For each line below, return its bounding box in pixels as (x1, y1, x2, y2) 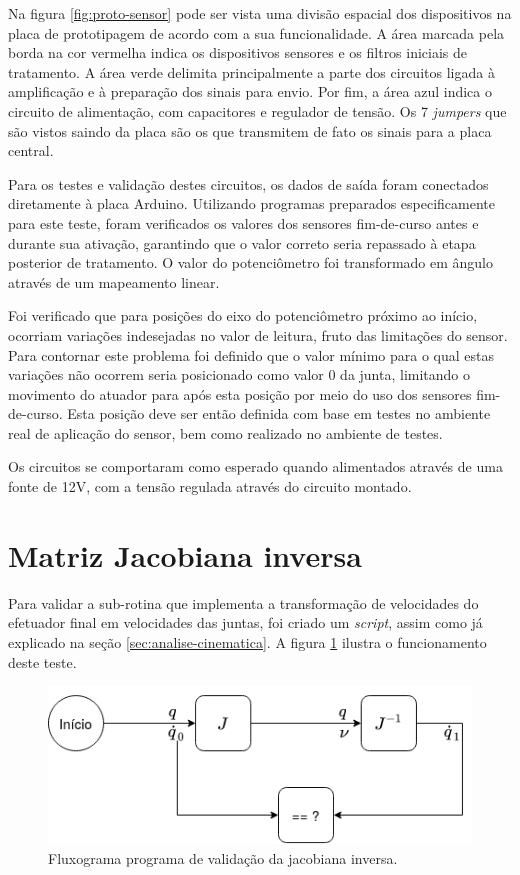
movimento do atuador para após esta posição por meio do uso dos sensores (8, 383, 472, 404)
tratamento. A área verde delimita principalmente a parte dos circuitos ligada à (8, 61, 495, 82)
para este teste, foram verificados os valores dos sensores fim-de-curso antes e (8, 212, 479, 233)
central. (8, 140, 54, 161)
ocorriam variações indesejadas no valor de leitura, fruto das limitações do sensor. (8, 324, 508, 345)
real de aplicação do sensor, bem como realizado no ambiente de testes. (8, 422, 443, 443)
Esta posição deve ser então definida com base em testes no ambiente (67, 403, 491, 424)
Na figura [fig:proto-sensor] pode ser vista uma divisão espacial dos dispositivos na (8, 3, 512, 23)
